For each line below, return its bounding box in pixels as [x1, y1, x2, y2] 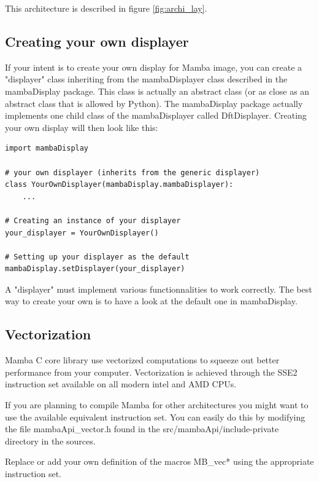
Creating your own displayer [5, 31, 189, 50]
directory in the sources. [5, 434, 96, 447]
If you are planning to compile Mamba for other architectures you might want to [5, 398, 309, 411]
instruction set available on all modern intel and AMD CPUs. [5, 377, 237, 390]
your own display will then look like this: [5, 120, 158, 133]
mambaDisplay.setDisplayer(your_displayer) [5, 264, 185, 274]
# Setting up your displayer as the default [5, 252, 190, 261]
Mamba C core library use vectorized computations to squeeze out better [5, 354, 280, 366]
